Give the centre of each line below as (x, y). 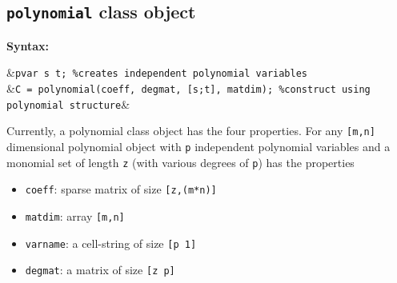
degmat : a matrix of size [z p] (100, 270)
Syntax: (28, 45)
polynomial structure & (68, 104)
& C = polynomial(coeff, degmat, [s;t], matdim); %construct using (188, 88)
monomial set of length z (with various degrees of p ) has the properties (180, 162)
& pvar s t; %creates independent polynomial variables (157, 72)
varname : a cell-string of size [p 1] (111, 243)
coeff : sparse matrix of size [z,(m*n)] (121, 189)
